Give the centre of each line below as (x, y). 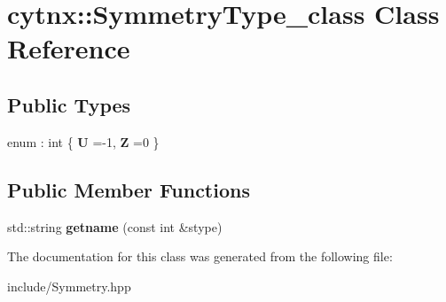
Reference (69, 48)
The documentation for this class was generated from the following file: (200, 256)
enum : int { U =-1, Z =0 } (83, 141)
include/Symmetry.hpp (69, 286)
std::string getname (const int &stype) (115, 226)
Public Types (69, 104)
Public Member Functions (129, 189)
